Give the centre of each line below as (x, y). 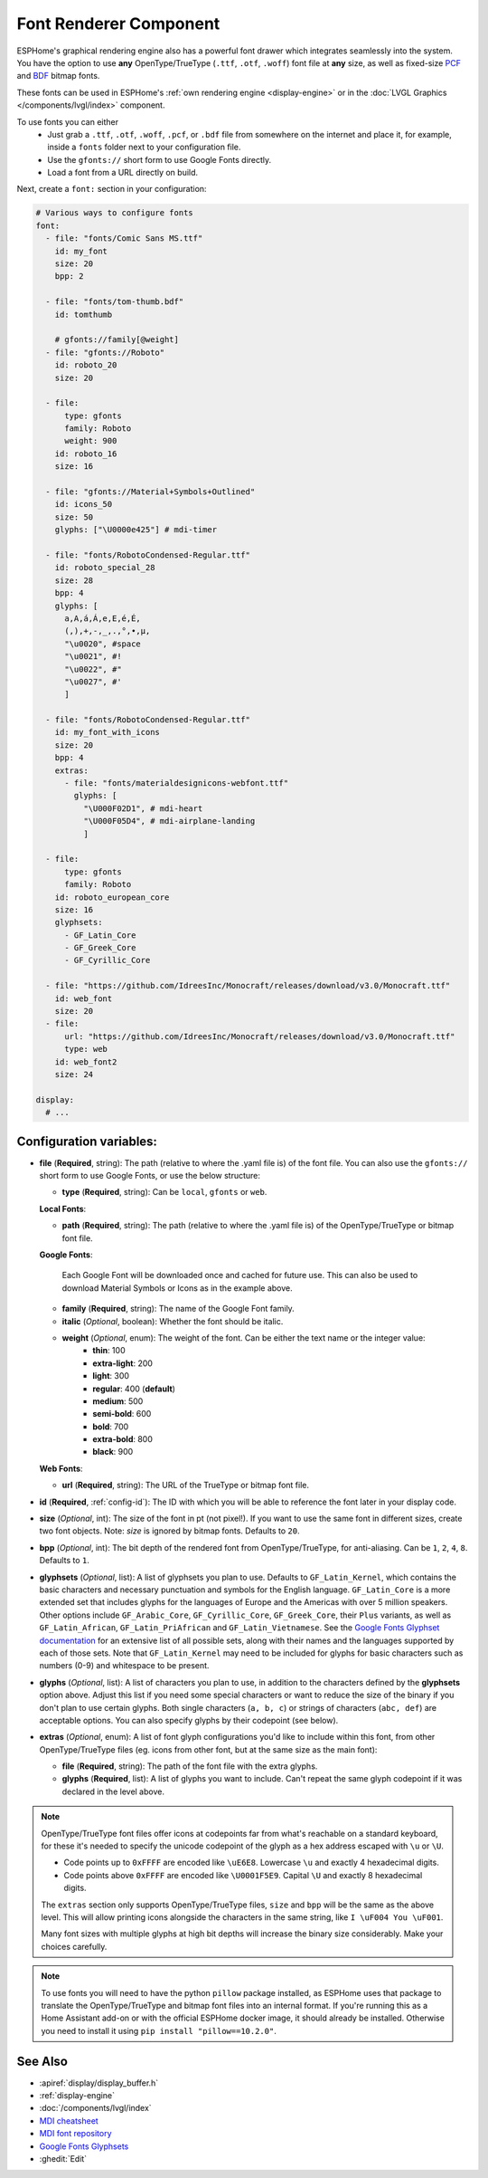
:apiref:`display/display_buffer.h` (99, 2083)
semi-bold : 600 (122, 1414)
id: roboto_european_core (112, 897)
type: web (86, 1049)
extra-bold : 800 (123, 1439)
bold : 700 (111, 1427)
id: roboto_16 (86, 454)
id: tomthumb (84, 314)
